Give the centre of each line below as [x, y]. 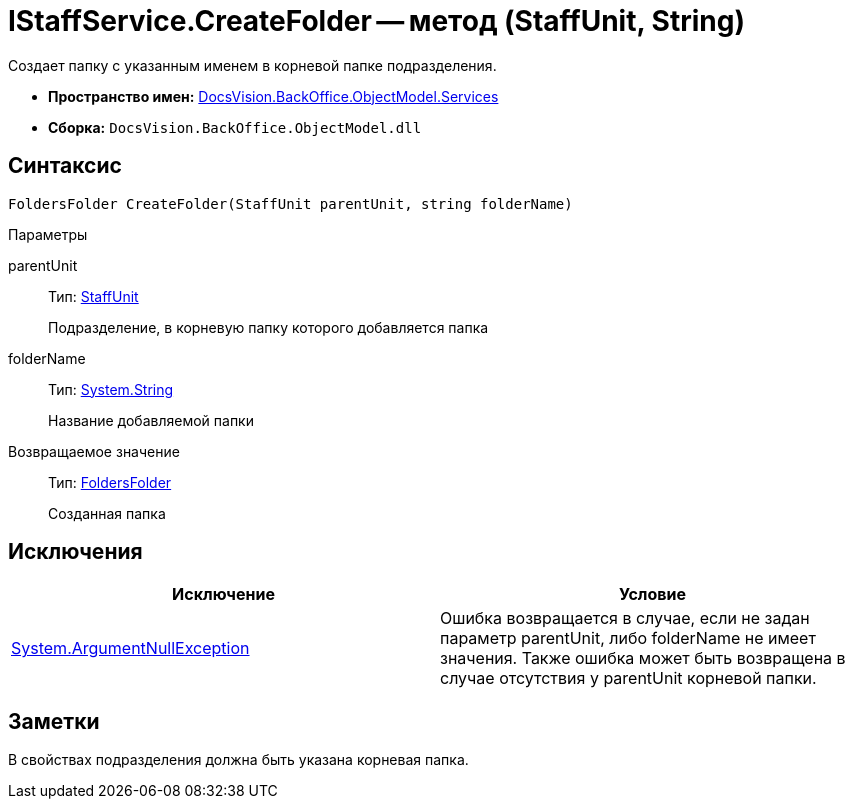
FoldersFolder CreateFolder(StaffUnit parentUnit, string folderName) [290, 203]
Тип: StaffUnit [93, 296]
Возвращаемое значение [94, 451]
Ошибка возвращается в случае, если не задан [625, 618]
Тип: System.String [111, 389]
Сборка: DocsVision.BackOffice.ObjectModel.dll [235, 127]
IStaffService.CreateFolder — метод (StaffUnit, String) [376, 21]
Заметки [54, 721]
